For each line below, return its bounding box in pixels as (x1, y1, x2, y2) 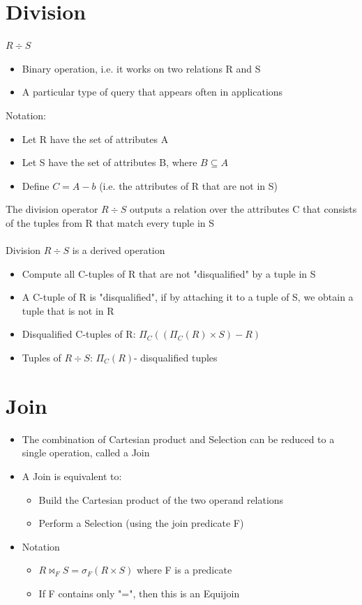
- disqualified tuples (134, 350, 218, 365)
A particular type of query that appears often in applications (22, 84, 283, 99)
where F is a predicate (137, 562, 232, 577)
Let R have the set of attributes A (22, 131, 169, 146)
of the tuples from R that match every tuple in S (6, 215, 215, 230)
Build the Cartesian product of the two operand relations (38, 492, 284, 507)
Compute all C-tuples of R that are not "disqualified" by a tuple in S (22, 266, 316, 281)
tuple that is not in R (22, 303, 114, 318)
